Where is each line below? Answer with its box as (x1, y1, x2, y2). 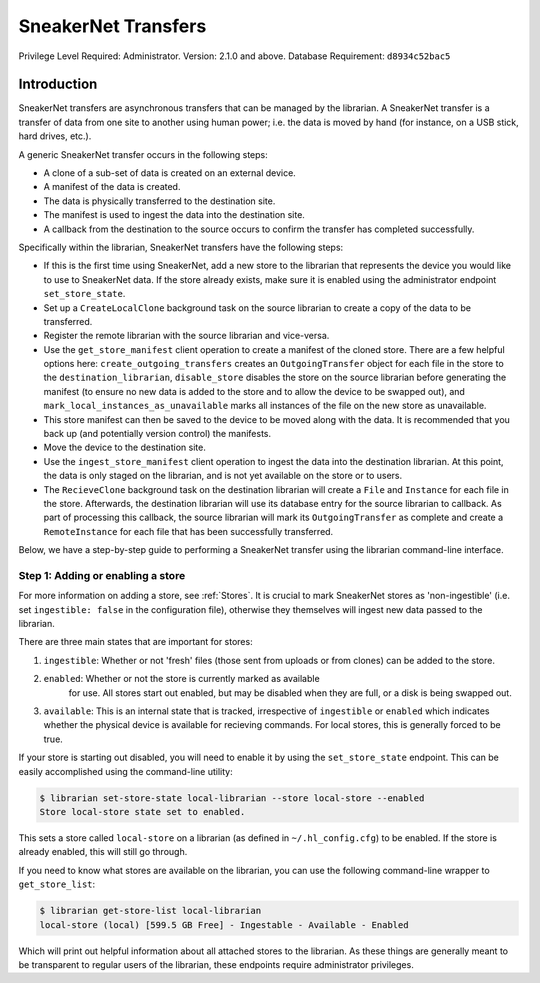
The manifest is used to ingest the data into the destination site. (43, 209, 305, 221)
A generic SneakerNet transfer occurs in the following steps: (18, 148, 269, 160)
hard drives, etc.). (18, 130, 92, 142)
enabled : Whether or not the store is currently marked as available (43, 673, 320, 685)
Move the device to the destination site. (43, 441, 207, 454)
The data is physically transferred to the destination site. (43, 195, 276, 207)
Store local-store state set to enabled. (39, 806, 246, 817)
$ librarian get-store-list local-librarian (39, 905, 262, 917)
